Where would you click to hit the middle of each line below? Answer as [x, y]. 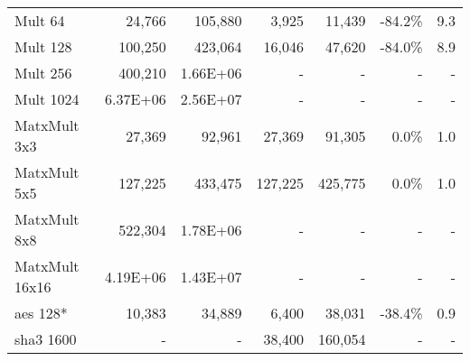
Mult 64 [40, 20]
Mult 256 [43, 73]
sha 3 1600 [46, 339]
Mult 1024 [47, 99]
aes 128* [41, 313]
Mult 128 [43, 46]
